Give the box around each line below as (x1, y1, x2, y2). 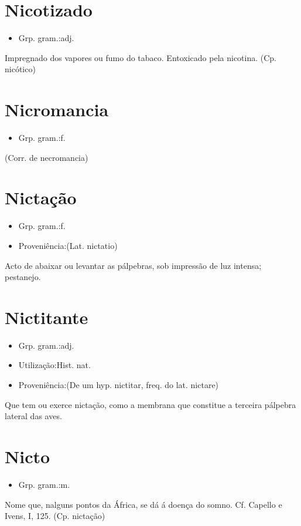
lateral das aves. (5, 410, 62, 422)
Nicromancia (5, 97, 109, 122)
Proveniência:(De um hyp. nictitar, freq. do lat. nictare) (18, 379, 219, 391)
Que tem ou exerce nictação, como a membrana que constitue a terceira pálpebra (5, 398, 296, 410)
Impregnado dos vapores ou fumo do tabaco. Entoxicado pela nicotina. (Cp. (5, 51, 277, 63)
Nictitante (5, 305, 88, 329)
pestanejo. (5, 271, 41, 283)
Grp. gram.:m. (18, 478, 70, 490)
